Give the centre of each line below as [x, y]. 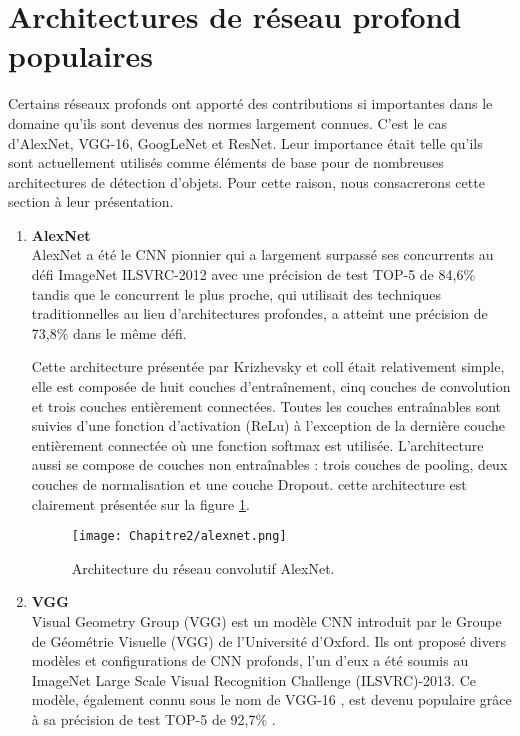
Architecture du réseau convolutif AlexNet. [203, 567]
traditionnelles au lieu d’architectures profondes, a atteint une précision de [259, 313]
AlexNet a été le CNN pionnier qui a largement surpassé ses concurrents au [262, 254]
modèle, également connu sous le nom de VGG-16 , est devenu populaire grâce [271, 699]
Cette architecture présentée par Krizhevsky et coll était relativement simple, [268, 366]
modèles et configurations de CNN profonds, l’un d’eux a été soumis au [250, 660]
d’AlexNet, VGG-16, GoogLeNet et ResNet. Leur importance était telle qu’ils [245, 142]
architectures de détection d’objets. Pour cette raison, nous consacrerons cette [246, 181]
